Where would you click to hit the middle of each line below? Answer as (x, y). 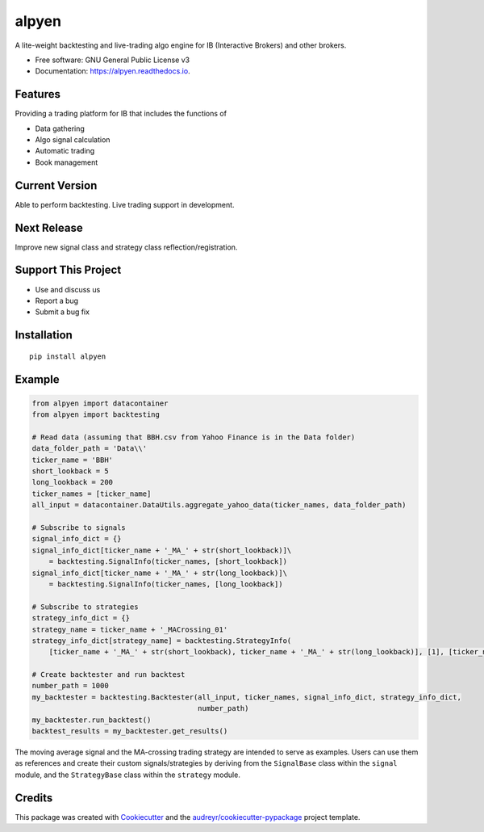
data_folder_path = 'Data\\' (90, 449)
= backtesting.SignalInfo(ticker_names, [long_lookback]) (166, 584)
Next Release (49, 227)
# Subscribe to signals (79, 528)
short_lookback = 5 (70, 471)
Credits (34, 798)
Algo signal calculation (73, 140)
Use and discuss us (68, 289)
